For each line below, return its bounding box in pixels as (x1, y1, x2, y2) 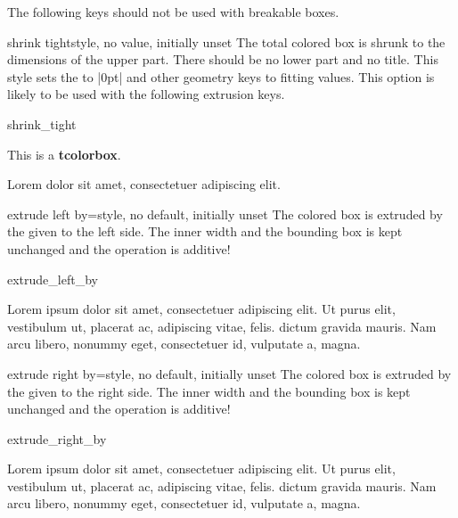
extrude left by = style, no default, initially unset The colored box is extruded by (7, 204, 443, 223)
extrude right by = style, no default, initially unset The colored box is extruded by (7, 364, 452, 382)
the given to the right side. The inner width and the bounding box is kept (7, 382, 411, 400)
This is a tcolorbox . (7, 144, 121, 163)
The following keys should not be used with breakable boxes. (7, 3, 339, 21)
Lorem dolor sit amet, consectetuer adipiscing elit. (7, 175, 281, 193)
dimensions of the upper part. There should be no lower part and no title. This (7, 50, 438, 69)
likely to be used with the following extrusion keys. (7, 85, 285, 103)
